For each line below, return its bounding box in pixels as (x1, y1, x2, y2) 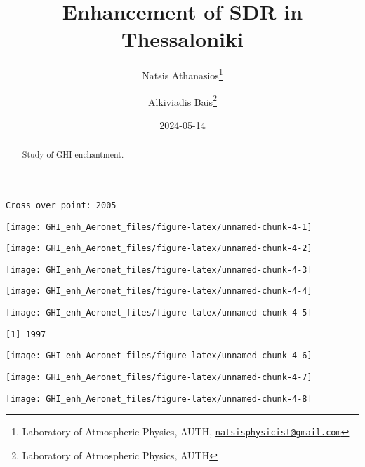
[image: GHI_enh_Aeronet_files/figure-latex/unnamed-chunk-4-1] (6, 222, 312, 232)
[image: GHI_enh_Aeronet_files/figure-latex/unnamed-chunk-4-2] (6, 243, 312, 254)
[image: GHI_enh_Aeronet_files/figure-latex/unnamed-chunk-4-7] (6, 372, 312, 383)
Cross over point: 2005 (6, 200, 117, 210)
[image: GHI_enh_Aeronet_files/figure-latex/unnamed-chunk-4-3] (6, 264, 312, 275)
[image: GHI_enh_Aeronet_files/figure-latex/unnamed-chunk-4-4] (6, 286, 312, 297)
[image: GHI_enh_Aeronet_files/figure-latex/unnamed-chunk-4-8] (6, 393, 312, 404)
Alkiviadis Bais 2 (148, 92, 217, 109)
